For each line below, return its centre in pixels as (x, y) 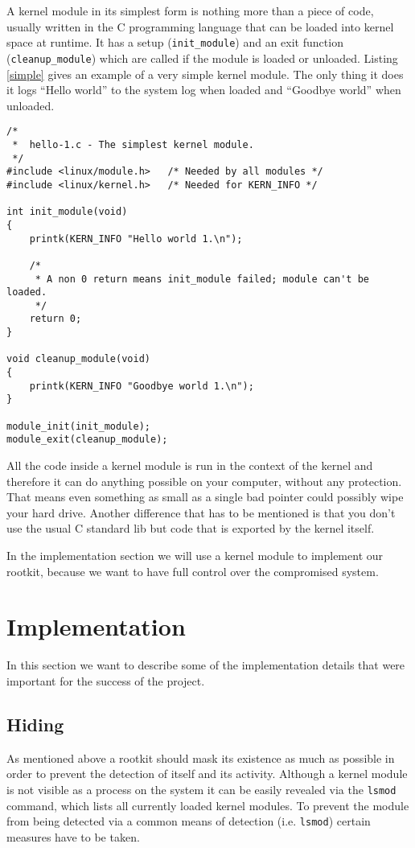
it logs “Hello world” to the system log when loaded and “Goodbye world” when (204, 90)
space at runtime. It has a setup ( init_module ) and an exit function (175, 42)
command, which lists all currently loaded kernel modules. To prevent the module (208, 805)
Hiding (35, 724)
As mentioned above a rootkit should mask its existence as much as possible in (201, 757)
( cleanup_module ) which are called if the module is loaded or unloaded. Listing (202, 58)
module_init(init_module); (78, 426)
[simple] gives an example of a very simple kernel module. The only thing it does (205, 74)
